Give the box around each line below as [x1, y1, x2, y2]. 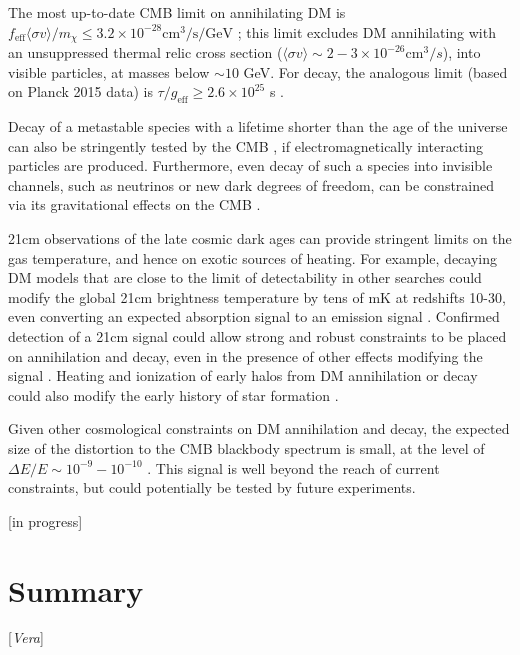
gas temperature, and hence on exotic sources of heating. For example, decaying [8, 247, 498, 268]
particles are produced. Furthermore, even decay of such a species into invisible [8, 155, 493, 176]
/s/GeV [185, 26, 234, 41]
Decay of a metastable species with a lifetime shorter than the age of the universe [8, 116, 508, 137]
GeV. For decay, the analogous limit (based [243, 61, 508, 82]
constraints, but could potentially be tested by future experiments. [8, 477, 416, 498]
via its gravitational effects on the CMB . [8, 194, 261, 215]
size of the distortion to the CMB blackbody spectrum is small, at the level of [8, 437, 485, 458]
